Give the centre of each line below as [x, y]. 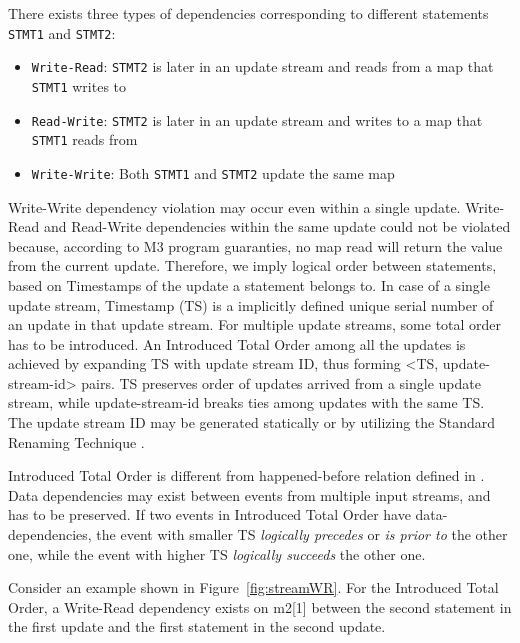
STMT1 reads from [84, 139]
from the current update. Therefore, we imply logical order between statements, [252, 265]
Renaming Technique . [76, 441]
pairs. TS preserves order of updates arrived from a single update [281, 382]
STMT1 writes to [79, 85]
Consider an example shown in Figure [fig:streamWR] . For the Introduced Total [253, 587]
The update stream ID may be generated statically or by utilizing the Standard [252, 422]
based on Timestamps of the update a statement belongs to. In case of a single [249, 284]
